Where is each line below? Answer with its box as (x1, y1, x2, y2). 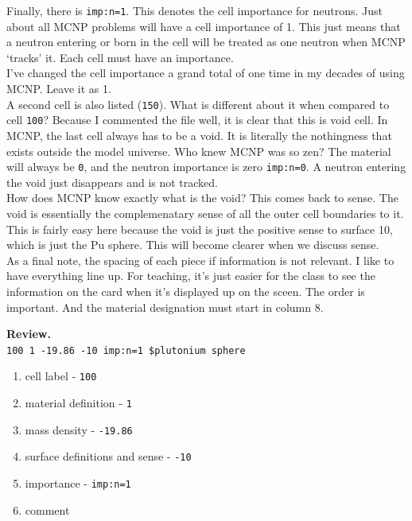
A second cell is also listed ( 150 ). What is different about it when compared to (6, 95, 390, 112)
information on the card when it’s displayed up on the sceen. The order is (6, 282, 365, 299)
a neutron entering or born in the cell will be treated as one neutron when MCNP (6, 33, 406, 50)
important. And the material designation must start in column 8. (6, 298, 324, 315)
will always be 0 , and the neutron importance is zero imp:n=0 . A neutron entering (6, 158, 406, 175)
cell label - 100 (25, 367, 97, 384)
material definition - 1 (25, 395, 132, 411)
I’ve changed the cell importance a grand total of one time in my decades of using (6, 64, 405, 81)
